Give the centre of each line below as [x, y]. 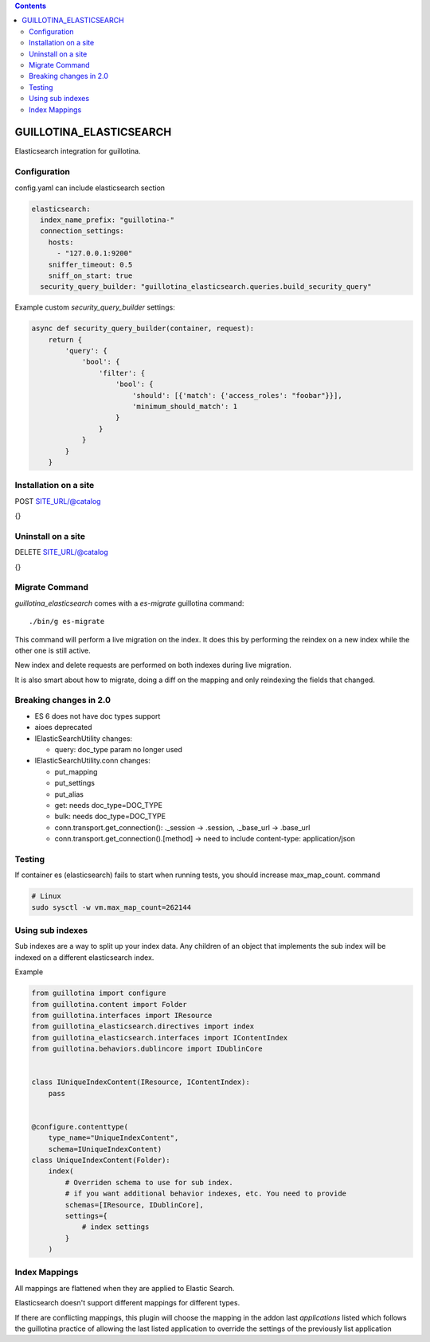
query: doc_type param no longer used [119, 749]
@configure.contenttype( [80, 1127]
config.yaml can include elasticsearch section [90, 188]
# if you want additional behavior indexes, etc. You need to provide [205, 1194]
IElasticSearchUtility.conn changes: [93, 761]
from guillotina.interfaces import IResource [122, 1015]
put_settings [75, 783]
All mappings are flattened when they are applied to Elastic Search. [125, 1288]
